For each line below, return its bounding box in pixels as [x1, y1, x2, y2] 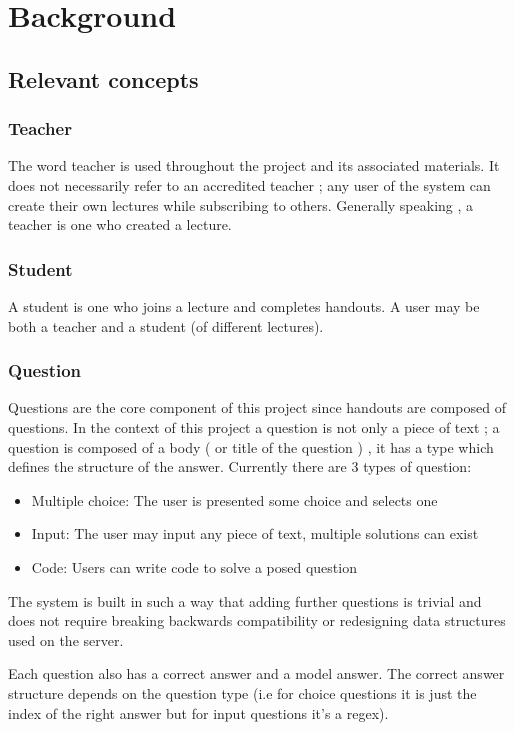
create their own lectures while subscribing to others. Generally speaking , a [8, 194, 474, 215]
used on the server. [8, 629, 124, 650]
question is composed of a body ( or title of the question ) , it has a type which [8, 436, 494, 457]
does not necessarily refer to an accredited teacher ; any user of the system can [8, 174, 491, 195]
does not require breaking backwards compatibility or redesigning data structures [8, 610, 506, 631]
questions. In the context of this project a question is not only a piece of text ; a [8, 416, 500, 437]
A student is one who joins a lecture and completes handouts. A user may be [8, 295, 480, 316]
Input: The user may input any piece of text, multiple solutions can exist [31, 523, 479, 544]
